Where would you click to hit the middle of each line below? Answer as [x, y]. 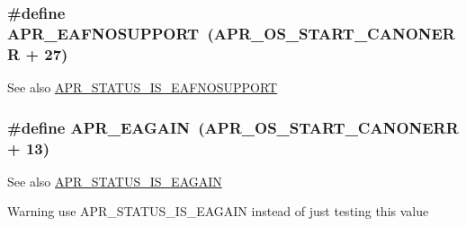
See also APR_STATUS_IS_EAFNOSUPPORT [143, 87]
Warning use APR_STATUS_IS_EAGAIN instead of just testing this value [218, 211]
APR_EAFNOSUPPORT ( [111, 33]
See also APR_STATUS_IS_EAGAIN [115, 181]
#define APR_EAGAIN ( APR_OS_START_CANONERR [233, 127]
